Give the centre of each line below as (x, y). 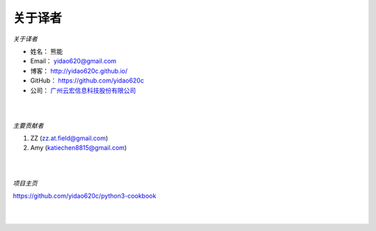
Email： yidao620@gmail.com (73, 61)
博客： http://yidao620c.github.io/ (79, 71)
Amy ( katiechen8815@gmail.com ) (79, 148)
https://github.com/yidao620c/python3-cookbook (85, 196)
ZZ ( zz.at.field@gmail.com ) (69, 138)
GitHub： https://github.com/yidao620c (87, 80)
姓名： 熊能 (46, 51)
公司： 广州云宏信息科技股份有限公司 (83, 90)
